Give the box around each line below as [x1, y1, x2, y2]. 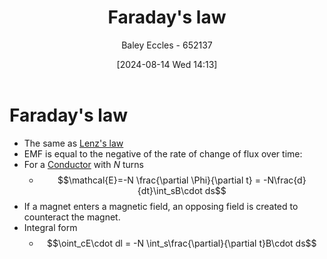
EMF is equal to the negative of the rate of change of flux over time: [23, 147, 303, 160]
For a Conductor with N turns [23, 158, 144, 170]
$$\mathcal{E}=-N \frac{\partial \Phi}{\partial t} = [57, 174, 262, 186]
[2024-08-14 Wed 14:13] [116, 58, 218, 70]
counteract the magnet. [23, 211, 121, 223]
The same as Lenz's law [23, 137, 124, 149]
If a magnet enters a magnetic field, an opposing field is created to [23, 200, 299, 212]
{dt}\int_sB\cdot [137, 184, 203, 196]
